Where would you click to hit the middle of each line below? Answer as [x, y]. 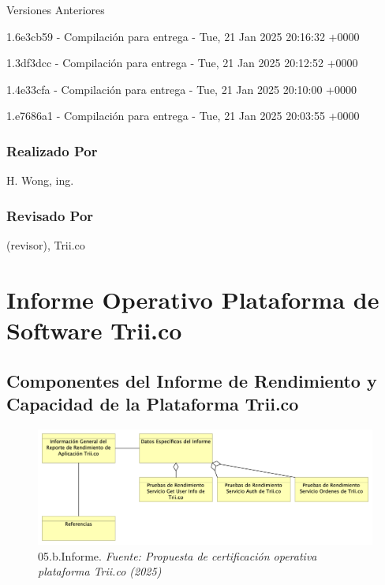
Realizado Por [52, 150]
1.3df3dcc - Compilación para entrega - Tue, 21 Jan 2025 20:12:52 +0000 [182, 63]
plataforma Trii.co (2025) [100, 571]
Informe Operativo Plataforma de [193, 299]
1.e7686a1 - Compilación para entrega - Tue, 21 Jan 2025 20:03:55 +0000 [183, 116]
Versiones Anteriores [56, 9]
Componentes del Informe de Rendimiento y [192, 380]
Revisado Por [50, 215]
